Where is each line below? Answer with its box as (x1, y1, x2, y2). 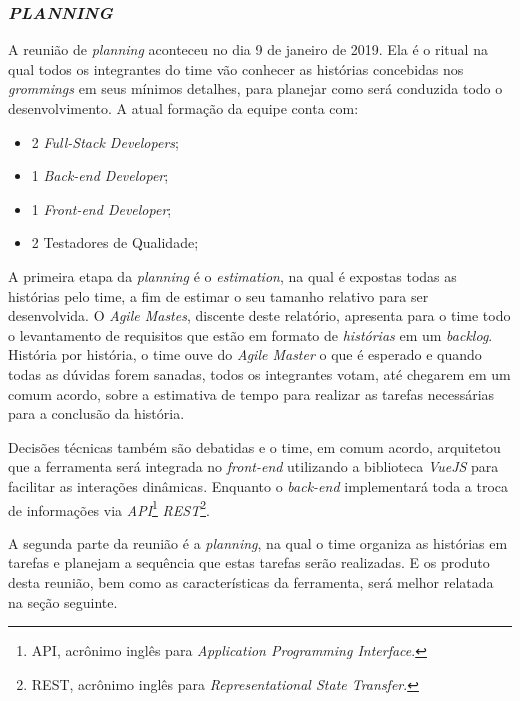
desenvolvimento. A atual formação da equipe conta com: (8, 98, 359, 118)
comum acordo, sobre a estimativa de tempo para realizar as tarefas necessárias (8, 383, 495, 404)
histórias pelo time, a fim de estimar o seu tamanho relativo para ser (8, 285, 429, 306)
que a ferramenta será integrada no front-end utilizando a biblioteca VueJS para (8, 456, 499, 477)
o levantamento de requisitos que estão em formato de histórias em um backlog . (8, 324, 493, 345)
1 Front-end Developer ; (31, 198, 172, 219)
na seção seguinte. (8, 591, 118, 612)
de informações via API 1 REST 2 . (8, 496, 210, 520)
